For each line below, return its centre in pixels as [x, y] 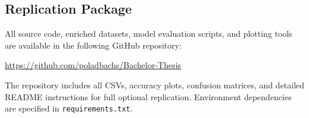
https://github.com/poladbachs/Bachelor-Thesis [93, 65]
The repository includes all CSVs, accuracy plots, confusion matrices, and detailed [155, 84]
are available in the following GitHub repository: [93, 45]
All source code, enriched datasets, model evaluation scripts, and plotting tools [149, 34]
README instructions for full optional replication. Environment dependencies [148, 96]
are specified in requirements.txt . [69, 108]
